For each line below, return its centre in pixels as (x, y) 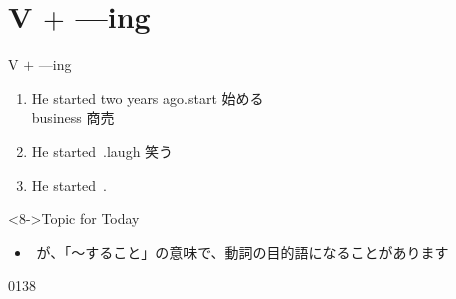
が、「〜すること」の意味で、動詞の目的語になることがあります (242, 251)
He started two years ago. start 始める (147, 97)
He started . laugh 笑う (102, 150)
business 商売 (73, 117)
